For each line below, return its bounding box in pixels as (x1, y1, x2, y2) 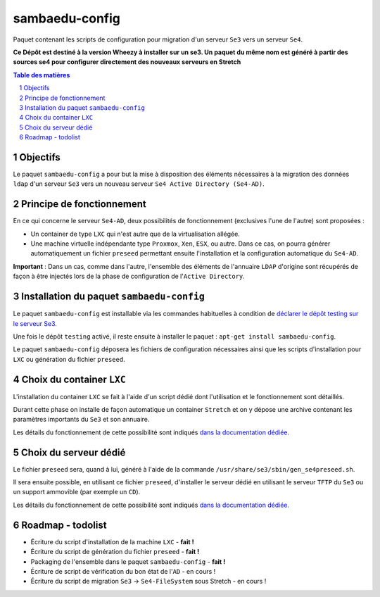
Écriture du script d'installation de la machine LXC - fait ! (30, 537, 194, 546)
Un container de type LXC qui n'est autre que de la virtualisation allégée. (30, 230, 241, 238)
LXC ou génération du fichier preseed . (13, 355, 126, 363)
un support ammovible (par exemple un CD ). (13, 488, 141, 496)
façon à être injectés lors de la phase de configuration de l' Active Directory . (13, 272, 246, 281)
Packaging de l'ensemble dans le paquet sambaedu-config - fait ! (30, 557, 226, 566)
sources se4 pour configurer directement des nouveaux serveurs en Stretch (13, 58, 241, 66)
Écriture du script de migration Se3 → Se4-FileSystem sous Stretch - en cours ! (30, 577, 267, 586)
